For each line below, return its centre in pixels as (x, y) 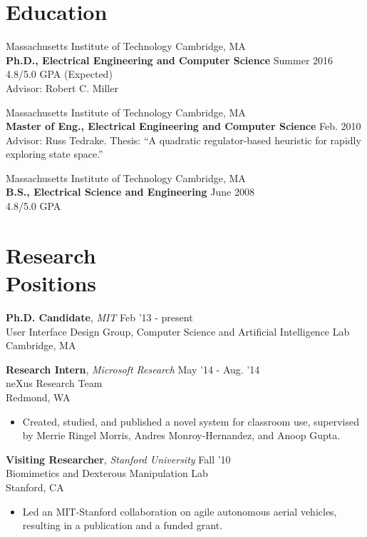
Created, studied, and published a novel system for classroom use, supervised (191, 421)
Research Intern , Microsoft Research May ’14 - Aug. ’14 (133, 369)
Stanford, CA (35, 487)
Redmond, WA (38, 397)
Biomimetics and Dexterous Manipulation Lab (107, 473)
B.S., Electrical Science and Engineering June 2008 (130, 192)
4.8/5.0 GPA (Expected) (59, 74)
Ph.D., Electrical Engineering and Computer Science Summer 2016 (170, 60)
